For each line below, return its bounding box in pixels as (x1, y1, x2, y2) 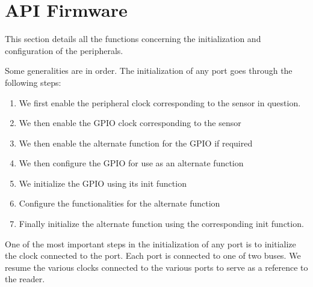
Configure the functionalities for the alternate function (19, 197, 220, 210)
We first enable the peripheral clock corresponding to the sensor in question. (19, 96, 301, 109)
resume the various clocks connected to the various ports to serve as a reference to (5, 261, 308, 273)
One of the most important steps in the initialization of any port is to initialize (5, 237, 296, 250)
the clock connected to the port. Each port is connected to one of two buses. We (5, 249, 301, 262)
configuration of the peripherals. (5, 44, 123, 56)
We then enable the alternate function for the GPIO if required (19, 136, 253, 149)
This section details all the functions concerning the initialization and (5, 32, 261, 45)
